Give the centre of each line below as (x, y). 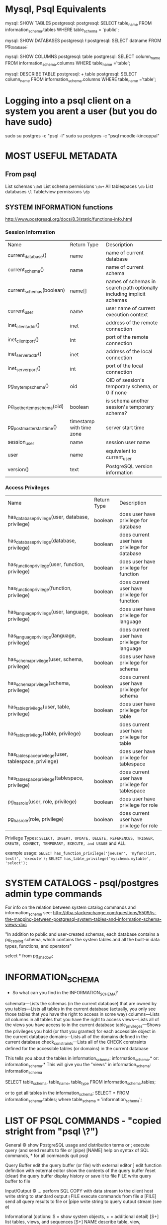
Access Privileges (27, 488)
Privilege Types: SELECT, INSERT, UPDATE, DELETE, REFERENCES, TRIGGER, (80, 838)
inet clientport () (23, 340)
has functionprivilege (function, (40, 589)
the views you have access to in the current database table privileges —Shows (83, 1025)
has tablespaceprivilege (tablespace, (46, 778)
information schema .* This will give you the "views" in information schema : (78, 1065)
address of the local (129, 351)
